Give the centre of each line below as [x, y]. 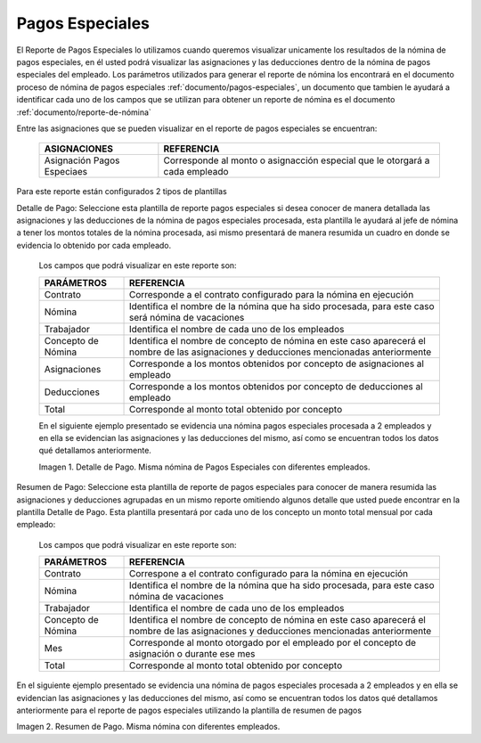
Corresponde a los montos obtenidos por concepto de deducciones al [276, 386]
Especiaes [66, 172]
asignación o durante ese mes [192, 654]
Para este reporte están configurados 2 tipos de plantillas [122, 192]
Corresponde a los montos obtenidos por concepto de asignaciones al [277, 363]
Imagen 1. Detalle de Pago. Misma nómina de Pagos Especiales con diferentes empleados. [204, 467]
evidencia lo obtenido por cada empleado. [94, 245]
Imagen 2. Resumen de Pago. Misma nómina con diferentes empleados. [148, 727]
